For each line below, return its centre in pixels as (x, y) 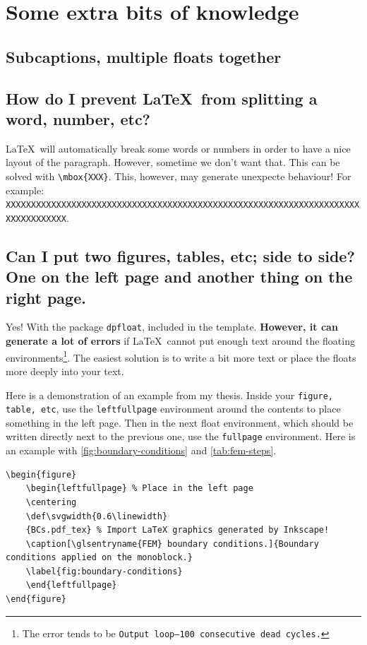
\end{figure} (36, 599)
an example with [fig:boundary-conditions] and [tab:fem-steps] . (141, 450)
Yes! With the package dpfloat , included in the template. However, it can (172, 327)
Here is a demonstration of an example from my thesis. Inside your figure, (170, 395)
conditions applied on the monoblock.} (99, 558)
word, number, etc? (78, 118)
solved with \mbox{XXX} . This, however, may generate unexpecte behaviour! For (179, 176)
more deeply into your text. (65, 371)
